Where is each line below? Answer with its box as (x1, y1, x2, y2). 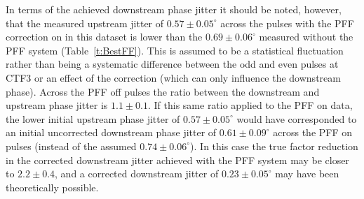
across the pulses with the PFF (220, 15, 354, 30)
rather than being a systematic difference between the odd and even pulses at (6, 57, 339, 71)
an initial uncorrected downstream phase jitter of (6, 125, 217, 140)
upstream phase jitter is (6, 98, 108, 112)
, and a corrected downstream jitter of (55, 166, 219, 181)
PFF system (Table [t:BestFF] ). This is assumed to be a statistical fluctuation (6, 43, 344, 57)
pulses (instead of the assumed (6, 138, 137, 153)
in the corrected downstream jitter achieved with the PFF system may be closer (6, 152, 349, 167)
